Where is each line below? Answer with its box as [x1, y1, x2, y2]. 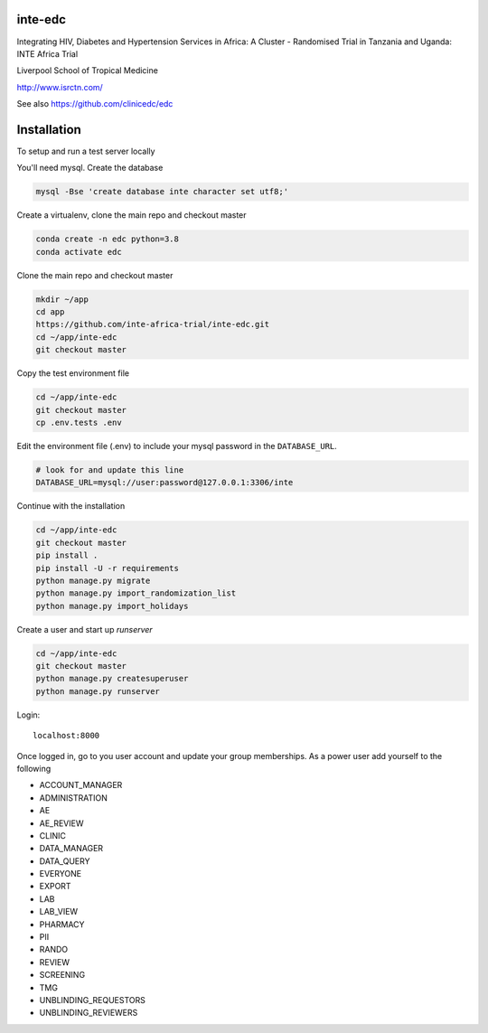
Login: [16, 709, 41, 720]
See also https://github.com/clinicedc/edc [16, 99, 174, 109]
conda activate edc [35, 247, 122, 257]
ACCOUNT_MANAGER [39, 780, 123, 791]
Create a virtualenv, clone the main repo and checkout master [16, 210, 248, 221]
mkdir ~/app [35, 294, 89, 305]
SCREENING [39, 970, 86, 981]
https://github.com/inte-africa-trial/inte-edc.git [35, 319, 270, 330]
